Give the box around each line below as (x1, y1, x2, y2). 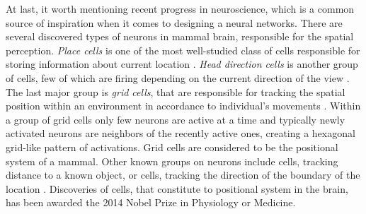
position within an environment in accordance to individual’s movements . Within (6, 98, 361, 113)
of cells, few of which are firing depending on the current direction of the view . (6, 70, 350, 85)
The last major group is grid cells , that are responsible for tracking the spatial (6, 84, 345, 99)
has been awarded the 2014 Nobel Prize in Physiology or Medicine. (6, 195, 296, 210)
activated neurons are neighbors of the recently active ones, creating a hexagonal (6, 126, 355, 141)
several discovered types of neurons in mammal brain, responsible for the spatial (6, 29, 354, 44)
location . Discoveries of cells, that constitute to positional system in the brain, (6, 181, 348, 196)
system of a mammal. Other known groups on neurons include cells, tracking (6, 153, 338, 168)
